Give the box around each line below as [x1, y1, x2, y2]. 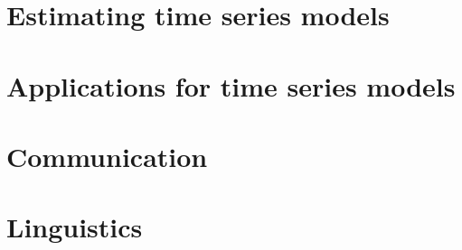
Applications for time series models [6, 67, 456, 104]
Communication [6, 137, 208, 174]
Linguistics [6, 208, 143, 245]
